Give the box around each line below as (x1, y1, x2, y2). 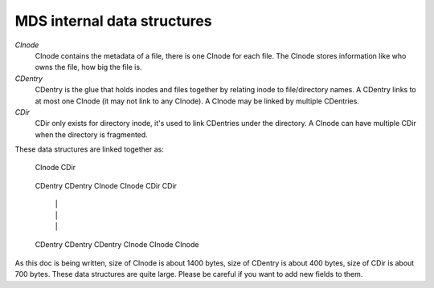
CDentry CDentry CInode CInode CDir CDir (35, 181, 177, 190)
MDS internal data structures (14, 12, 212, 30)
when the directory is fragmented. (35, 129, 148, 140)
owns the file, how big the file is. (35, 63, 142, 72)
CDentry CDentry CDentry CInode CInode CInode (35, 240, 199, 249)
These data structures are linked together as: (14, 144, 164, 154)
